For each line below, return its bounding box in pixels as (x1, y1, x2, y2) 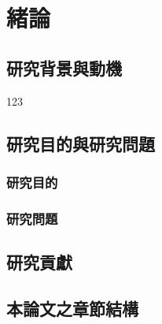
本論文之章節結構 (6, 296, 138, 320)
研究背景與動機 (6, 55, 122, 80)
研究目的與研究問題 (6, 131, 155, 155)
